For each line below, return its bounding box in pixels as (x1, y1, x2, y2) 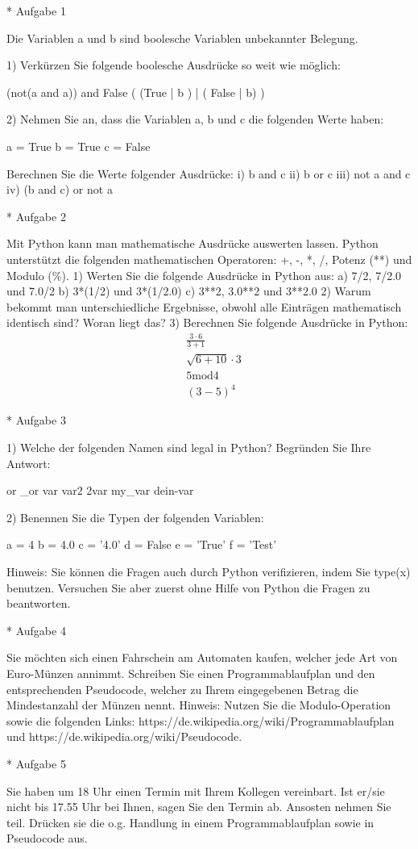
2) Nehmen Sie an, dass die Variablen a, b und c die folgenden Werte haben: (6, 111, 384, 128)
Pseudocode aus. (6, 830, 88, 847)
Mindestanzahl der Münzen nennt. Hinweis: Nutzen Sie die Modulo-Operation (6, 696, 391, 713)
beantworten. (6, 595, 71, 612)
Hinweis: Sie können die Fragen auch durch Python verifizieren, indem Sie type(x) (6, 563, 411, 579)
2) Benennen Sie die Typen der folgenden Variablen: (6, 508, 264, 525)
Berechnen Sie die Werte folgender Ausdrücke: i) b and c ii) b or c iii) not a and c (6, 165, 411, 182)
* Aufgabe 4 (6, 621, 66, 638)
